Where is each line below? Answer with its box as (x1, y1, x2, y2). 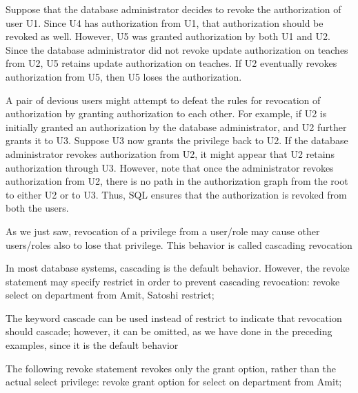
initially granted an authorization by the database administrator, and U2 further (6, 119, 347, 134)
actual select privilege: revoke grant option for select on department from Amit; (6, 374, 342, 389)
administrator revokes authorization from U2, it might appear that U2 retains (6, 146, 335, 161)
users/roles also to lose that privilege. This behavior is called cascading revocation (6, 237, 352, 252)
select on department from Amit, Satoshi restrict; (6, 288, 215, 302)
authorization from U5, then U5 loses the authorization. (6, 69, 242, 83)
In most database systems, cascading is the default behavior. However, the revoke (6, 261, 350, 275)
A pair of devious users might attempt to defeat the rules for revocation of (6, 92, 321, 107)
